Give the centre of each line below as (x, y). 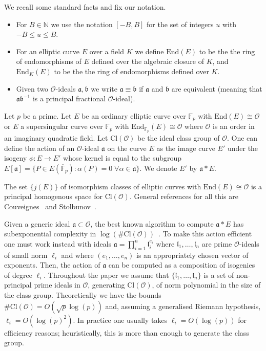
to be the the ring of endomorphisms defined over (131, 71)
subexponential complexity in (50, 234)
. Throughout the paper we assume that (106, 275)
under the (243, 148)
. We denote (158, 168)
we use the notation (82, 24)
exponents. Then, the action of (52, 265)
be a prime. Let (47, 115)
